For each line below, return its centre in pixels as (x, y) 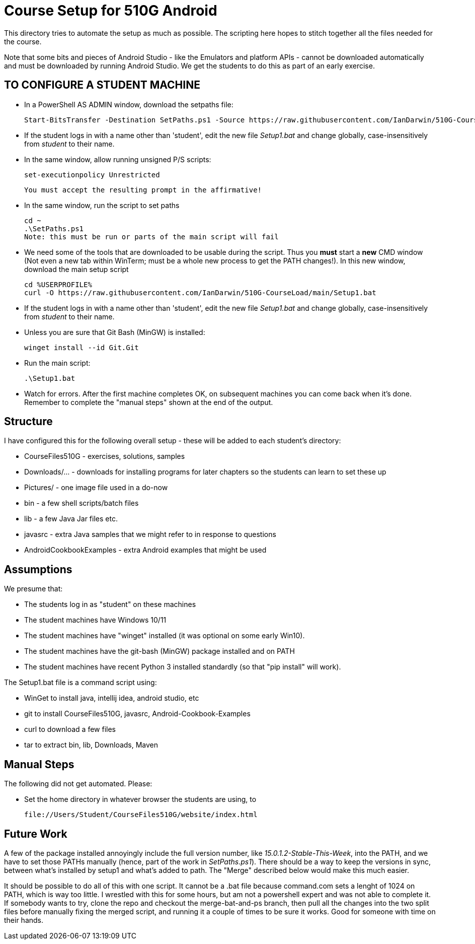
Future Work (36, 834)
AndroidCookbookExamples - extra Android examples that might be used (145, 550)
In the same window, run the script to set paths (102, 205)
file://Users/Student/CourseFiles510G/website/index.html (141, 815)
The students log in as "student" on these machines (110, 604)
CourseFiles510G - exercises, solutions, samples (105, 456)
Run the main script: (57, 363)
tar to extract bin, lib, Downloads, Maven (91, 745)
